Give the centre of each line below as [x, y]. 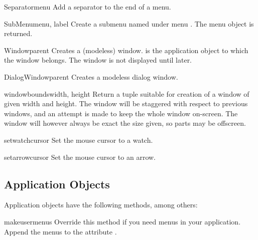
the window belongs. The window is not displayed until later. [98, 60]
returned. [18, 33]
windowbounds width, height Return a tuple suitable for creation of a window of [127, 93]
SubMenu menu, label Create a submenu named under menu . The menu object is [129, 23]
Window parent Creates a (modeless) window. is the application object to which [126, 50]
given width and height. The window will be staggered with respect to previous [126, 103]
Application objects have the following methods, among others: [101, 205]
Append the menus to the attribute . [60, 231]
